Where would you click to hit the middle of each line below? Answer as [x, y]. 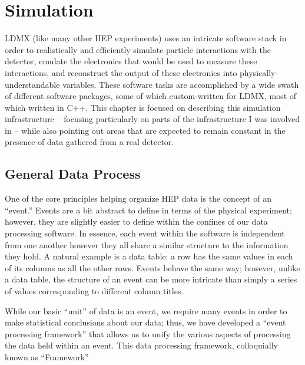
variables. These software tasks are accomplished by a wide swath [181, 84]
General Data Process [73, 174]
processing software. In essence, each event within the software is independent [145, 233]
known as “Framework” [47, 356]
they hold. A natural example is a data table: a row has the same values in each [149, 256]
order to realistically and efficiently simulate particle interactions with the [138, 49]
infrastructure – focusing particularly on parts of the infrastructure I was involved [152, 119]
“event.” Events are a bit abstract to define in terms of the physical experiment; [148, 210]
